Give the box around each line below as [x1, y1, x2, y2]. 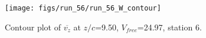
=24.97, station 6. [137, 20, 202, 33]
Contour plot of [5, 20, 61, 33]
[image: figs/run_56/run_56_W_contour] [5, 4, 161, 12]
